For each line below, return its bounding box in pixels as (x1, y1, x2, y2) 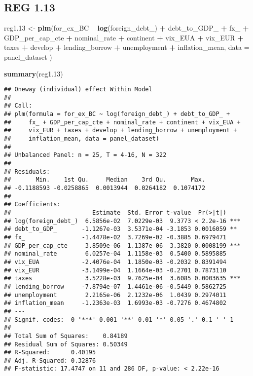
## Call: (4, 102, 33, 110)
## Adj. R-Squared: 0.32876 (4, 357, 96, 364)
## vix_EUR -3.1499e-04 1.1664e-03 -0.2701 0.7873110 (4, 266, 227, 274)
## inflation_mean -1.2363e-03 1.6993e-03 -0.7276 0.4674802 (4, 300, 227, 307)
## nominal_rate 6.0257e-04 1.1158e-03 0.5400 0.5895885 (4, 250, 227, 258)
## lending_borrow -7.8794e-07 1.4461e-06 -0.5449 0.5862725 (4, 283, 227, 290)
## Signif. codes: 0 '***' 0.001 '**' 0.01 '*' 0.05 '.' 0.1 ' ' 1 (4, 316, 234, 323)
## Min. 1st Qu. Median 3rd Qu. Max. (4, 176, 206, 184)
